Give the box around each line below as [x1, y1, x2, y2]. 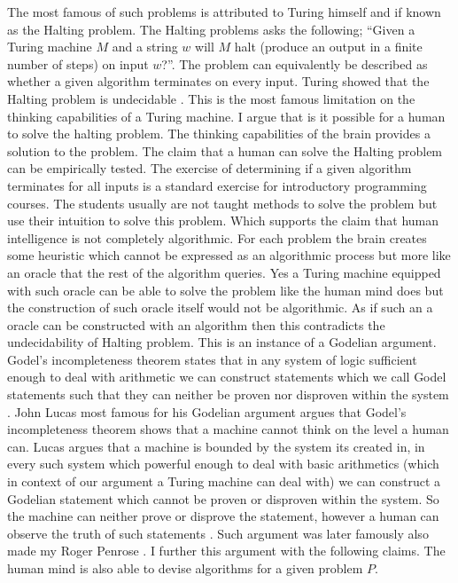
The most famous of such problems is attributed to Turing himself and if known [7, 3, 441, 20]
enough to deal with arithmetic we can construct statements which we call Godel [7, 367, 446, 386]
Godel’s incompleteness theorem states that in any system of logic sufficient [7, 350, 417, 368]
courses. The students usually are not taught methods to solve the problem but [7, 193, 438, 212]
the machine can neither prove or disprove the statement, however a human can [7, 507, 439, 525]
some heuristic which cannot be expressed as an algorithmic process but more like [7, 246, 451, 264]
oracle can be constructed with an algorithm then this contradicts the [7, 315, 385, 334]
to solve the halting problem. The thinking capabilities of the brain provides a [7, 124, 431, 143]
